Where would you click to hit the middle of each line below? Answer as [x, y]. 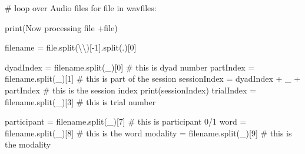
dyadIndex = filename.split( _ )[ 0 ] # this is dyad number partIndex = [130, 67]
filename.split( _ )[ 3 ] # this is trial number [80, 101]
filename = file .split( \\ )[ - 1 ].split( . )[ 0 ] [71, 47]
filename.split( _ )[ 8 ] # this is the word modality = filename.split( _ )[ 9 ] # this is [148, 133]
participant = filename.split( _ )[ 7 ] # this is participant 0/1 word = [126, 121]
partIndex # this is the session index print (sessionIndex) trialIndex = [131, 90]
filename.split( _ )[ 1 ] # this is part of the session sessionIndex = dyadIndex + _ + [153, 78]
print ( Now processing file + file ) [61, 27]
